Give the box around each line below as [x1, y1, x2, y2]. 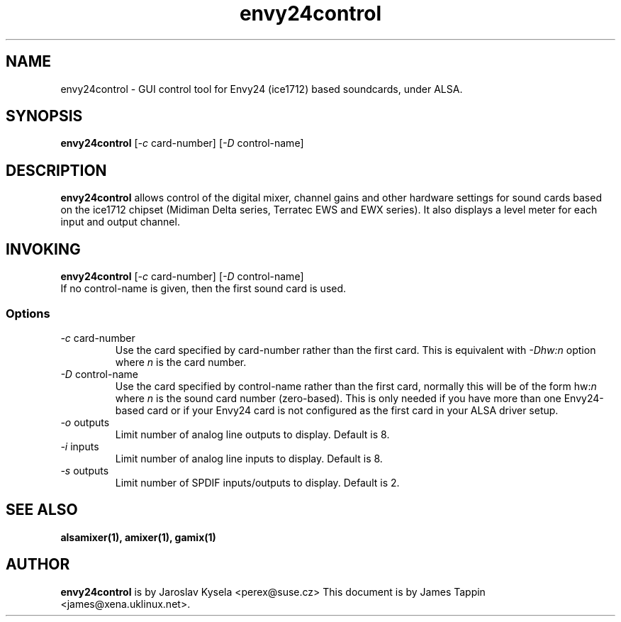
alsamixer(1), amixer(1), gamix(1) [60, 531, 216, 543]
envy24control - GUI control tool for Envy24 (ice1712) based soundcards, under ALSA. [60, 82, 463, 95]
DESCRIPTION [6, 161, 107, 179]
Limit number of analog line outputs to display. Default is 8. [115, 428, 390, 440]
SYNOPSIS [6, 107, 83, 126]
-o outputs [60, 416, 110, 428]
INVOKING [6, 240, 81, 258]
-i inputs [60, 440, 99, 452]
